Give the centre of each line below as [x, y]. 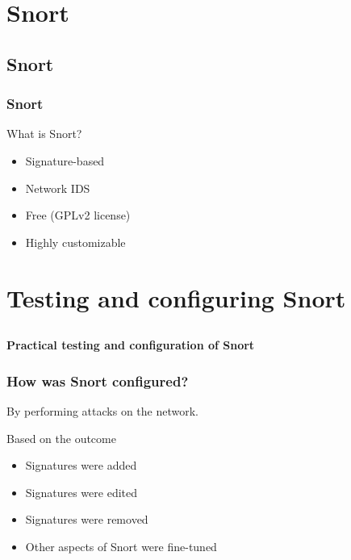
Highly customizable [75, 242]
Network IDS [58, 188]
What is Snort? [44, 134]
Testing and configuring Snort [176, 297]
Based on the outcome [61, 438]
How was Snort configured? [98, 380]
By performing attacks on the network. [102, 410]
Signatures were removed [87, 519]
